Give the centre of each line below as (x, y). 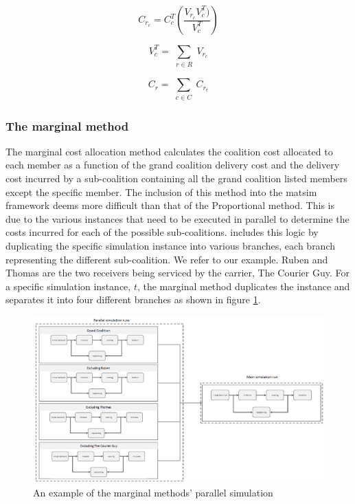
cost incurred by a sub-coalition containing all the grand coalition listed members (176, 178)
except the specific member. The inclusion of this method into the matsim (161, 191)
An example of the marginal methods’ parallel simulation (153, 492)
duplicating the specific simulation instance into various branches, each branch (171, 245)
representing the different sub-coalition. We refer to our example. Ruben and (167, 259)
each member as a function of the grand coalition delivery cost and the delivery (173, 165)
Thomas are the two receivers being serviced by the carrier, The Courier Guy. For (177, 273)
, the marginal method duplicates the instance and (243, 286)
